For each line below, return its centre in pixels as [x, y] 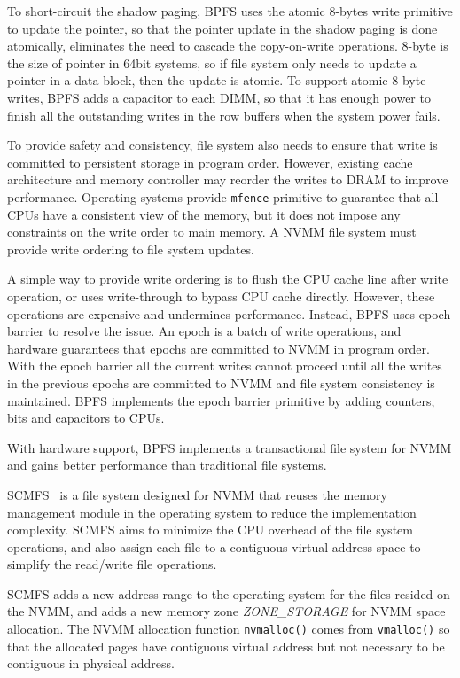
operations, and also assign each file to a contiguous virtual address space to [214, 546]
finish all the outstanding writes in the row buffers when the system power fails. [224, 115]
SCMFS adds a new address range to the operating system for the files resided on [229, 593]
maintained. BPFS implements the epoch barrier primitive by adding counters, [221, 400]
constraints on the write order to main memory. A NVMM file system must [212, 232]
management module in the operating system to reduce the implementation [212, 512]
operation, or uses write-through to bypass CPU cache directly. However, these [221, 296]
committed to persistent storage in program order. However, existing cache [210, 162]
